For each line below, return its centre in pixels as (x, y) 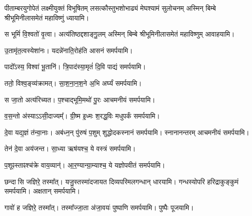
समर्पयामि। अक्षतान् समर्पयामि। (42, 191)
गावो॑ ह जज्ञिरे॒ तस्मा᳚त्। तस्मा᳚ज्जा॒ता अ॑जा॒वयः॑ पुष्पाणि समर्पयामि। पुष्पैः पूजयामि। (99, 207)
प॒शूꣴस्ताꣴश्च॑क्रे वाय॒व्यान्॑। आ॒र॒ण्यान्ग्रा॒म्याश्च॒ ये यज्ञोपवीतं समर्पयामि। (85, 165)
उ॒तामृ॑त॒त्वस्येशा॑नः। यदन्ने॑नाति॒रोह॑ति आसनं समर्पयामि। (69, 50)
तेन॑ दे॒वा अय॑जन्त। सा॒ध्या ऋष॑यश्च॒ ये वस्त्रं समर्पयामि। (70, 148)
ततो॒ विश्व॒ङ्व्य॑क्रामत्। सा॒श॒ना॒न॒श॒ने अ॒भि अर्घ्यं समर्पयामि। (73, 83)
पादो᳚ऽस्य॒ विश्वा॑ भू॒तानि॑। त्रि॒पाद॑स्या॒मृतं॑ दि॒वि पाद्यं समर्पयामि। (75, 67)
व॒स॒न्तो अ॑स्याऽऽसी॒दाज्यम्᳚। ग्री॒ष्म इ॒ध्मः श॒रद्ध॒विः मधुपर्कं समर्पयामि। (82, 116)
